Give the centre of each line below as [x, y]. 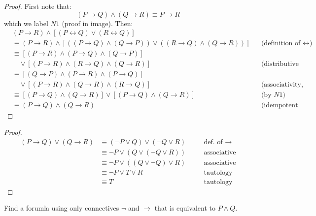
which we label [26, 23]
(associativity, [282, 85]
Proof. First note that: [38, 6]
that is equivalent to [185, 208]
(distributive [280, 64]
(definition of [281, 44]
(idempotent [280, 106]
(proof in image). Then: [97, 23]
